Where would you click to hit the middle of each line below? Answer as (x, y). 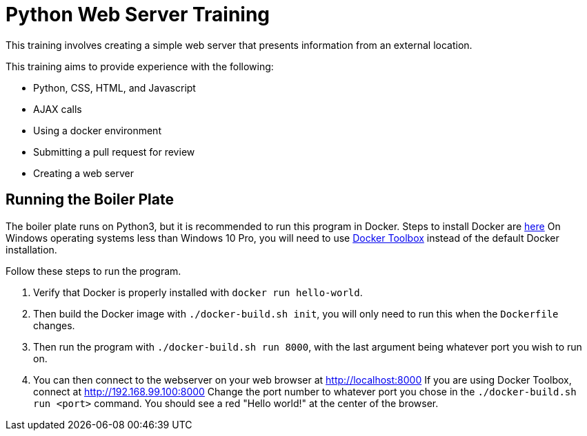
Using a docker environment (97, 130)
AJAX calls (58, 109)
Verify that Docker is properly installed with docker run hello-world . (198, 292)
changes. (54, 325)
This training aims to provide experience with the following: (140, 66)
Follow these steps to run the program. (93, 271)
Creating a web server (83, 173)
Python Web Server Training (138, 14)
